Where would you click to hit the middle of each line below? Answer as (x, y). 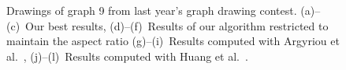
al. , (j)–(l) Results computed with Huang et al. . (127, 56)
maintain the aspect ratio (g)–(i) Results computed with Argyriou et (173, 41)
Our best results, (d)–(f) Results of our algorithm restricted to (177, 25)
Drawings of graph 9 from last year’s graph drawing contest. (152, 10)
